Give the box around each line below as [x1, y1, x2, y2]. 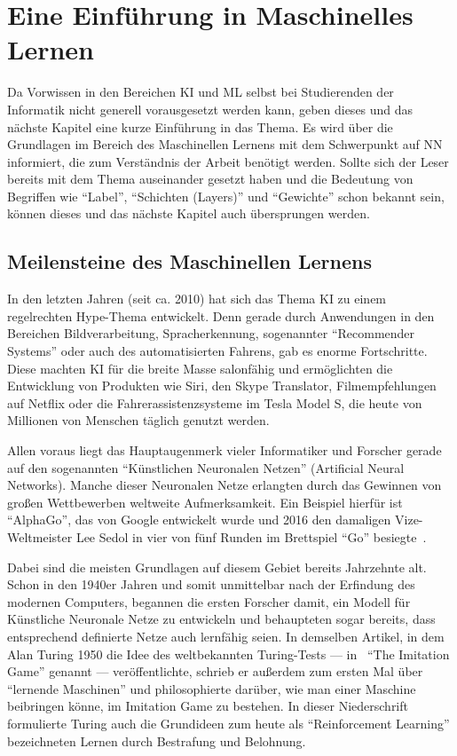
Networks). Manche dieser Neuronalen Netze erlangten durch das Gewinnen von [7, 476, 442, 494]
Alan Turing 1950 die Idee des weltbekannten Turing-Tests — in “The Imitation [7, 644, 450, 663]
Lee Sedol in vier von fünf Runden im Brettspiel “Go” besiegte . [75, 527, 427, 546]
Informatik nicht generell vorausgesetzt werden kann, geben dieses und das [7, 99, 414, 118]
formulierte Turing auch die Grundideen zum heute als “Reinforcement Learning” [7, 713, 450, 732]
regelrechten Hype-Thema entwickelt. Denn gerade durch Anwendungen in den [7, 306, 435, 325]
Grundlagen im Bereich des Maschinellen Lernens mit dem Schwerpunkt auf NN [7, 135, 443, 154]
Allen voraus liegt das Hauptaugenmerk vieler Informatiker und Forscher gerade [7, 441, 442, 460]
